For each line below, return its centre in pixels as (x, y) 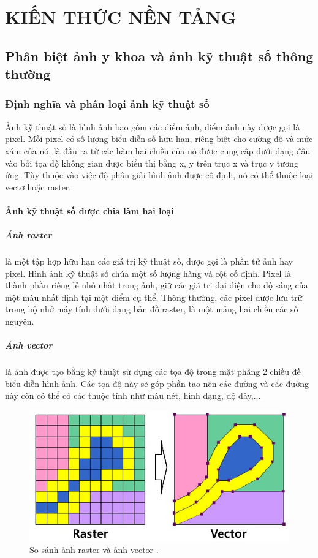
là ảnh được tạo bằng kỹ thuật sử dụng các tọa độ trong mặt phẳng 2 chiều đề (153, 371)
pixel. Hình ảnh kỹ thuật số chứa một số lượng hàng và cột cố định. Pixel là (148, 273)
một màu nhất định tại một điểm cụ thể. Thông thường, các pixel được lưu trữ (154, 297)
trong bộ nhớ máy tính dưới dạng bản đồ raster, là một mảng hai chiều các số (152, 309)
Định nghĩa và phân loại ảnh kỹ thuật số (107, 104)
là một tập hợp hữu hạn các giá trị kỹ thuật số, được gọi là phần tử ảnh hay (149, 261)
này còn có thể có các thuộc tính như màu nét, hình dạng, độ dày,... (133, 395)
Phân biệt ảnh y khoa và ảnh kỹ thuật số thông (159, 55)
